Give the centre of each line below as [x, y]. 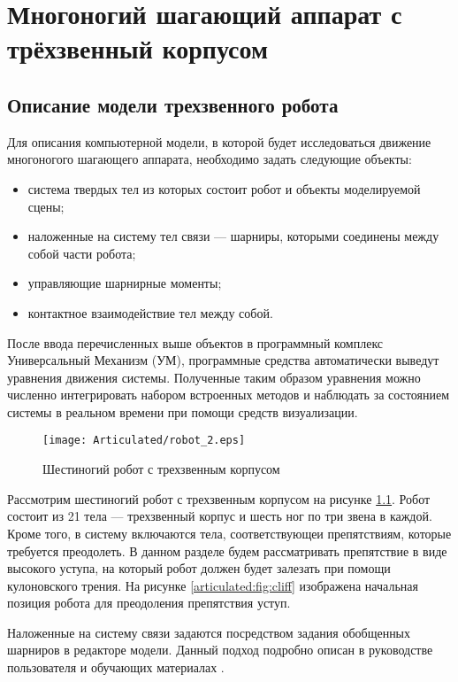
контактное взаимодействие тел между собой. [150, 312]
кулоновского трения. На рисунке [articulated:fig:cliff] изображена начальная [213, 585]
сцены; [46, 206]
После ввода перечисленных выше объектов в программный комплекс [195, 342]
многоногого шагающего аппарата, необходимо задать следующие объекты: [210, 159]
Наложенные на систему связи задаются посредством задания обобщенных [209, 632]
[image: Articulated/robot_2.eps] [144, 441]
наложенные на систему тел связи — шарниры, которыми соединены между [233, 236]
